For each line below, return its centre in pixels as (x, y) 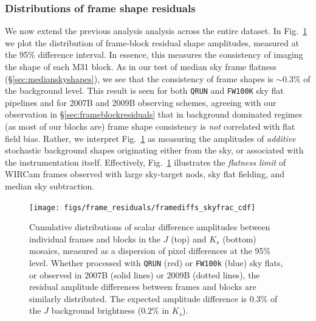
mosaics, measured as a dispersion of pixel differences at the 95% (150, 251)
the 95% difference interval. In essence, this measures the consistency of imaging (154, 55)
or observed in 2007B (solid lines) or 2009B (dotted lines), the (145, 274)
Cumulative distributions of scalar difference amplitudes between (150, 227)
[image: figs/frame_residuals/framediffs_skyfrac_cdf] (143, 207)
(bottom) (239, 238)
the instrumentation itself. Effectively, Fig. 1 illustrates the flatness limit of (146, 162)
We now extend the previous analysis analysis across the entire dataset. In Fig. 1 (156, 31)
